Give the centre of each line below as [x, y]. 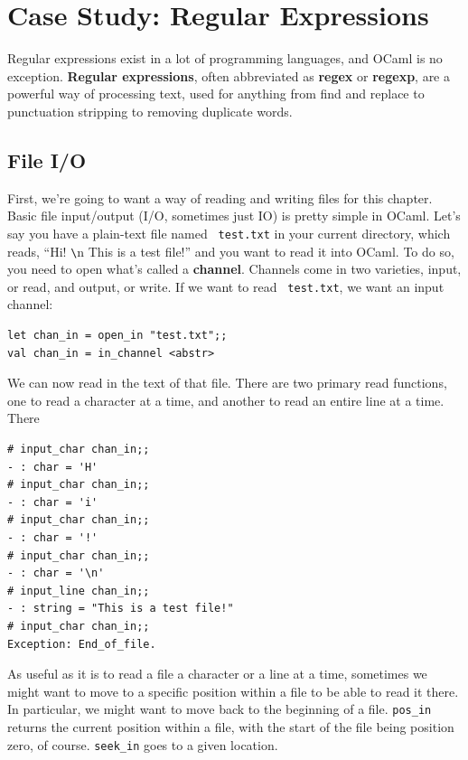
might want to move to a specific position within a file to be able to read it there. [233, 691]
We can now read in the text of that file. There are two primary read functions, [227, 383]
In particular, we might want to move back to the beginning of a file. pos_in [220, 709]
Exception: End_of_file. [82, 644]
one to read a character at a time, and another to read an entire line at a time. [226, 400]
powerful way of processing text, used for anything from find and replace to [216, 94]
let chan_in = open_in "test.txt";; [117, 336]
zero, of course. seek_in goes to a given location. [143, 744]
